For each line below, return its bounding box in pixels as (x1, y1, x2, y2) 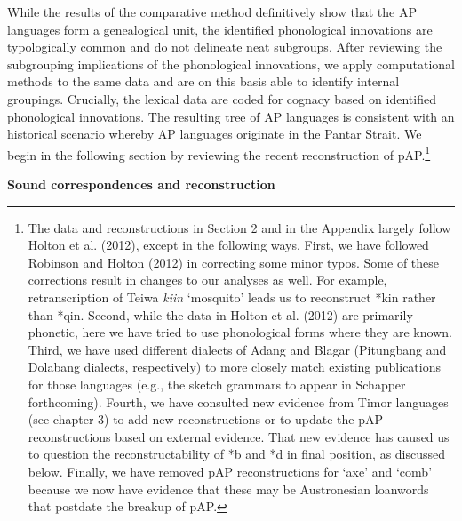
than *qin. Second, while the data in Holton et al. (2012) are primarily (28, 305, 413, 324)
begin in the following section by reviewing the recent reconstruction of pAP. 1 (7, 142, 431, 164)
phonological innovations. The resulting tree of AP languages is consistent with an (7, 107, 455, 125)
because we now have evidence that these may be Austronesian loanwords (28, 479, 429, 498)
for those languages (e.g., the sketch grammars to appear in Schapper (28, 374, 406, 393)
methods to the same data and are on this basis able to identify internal (7, 72, 400, 91)
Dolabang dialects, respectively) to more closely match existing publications (28, 357, 441, 376)
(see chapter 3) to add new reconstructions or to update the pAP (28, 410, 383, 429)
